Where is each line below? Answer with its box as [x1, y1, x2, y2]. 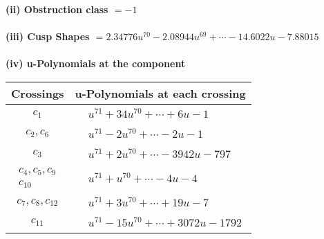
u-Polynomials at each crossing [75, 85, 246, 101]
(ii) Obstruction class [6, 2, 108, 16]
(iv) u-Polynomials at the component [6, 56, 186, 71]
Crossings [11, 85, 64, 101]
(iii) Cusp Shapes [6, 29, 90, 44]
